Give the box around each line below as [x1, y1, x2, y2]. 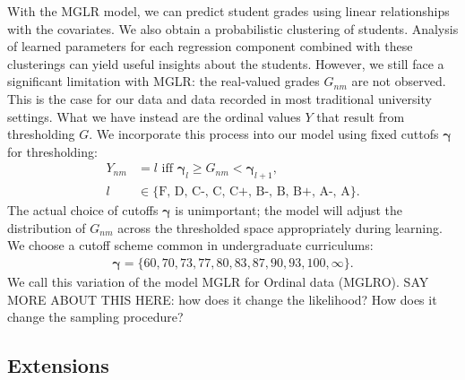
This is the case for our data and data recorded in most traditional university [7, 89, 432, 108]
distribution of [7, 218, 86, 237]
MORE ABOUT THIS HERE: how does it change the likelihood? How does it [7, 289, 437, 308]
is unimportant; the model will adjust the [175, 201, 403, 220]
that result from [316, 107, 405, 125]
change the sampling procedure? [7, 307, 184, 326]
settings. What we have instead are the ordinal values [7, 107, 301, 125]
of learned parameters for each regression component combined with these [7, 37, 413, 56]
